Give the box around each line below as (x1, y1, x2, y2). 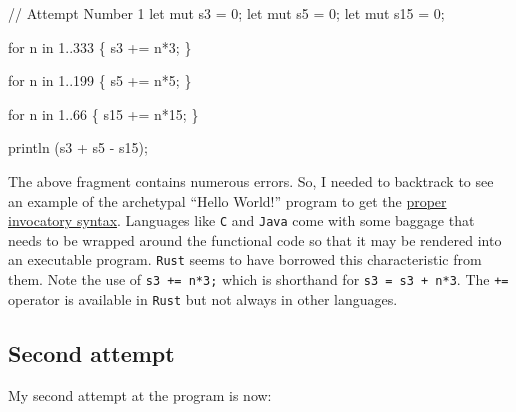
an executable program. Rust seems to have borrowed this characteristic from (8, 249, 482, 270)
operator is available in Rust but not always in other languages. (8, 288, 398, 309)
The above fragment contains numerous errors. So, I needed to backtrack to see (8, 170, 494, 191)
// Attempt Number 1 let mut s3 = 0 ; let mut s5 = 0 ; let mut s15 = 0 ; (8, 3, 445, 23)
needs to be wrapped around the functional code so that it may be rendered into (8, 229, 502, 250)
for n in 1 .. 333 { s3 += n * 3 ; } (8, 36, 192, 57)
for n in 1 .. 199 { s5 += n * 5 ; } (8, 70, 192, 91)
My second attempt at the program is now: (8, 384, 272, 405)
